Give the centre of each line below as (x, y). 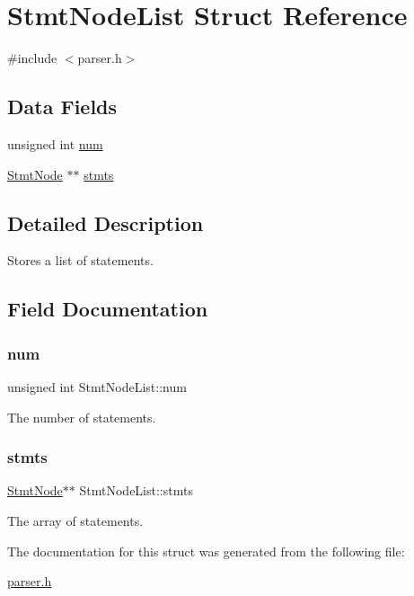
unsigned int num (55, 143)
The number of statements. (82, 417)
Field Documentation (108, 309)
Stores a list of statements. (80, 260)
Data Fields (62, 107)
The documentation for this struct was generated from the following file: (206, 551)
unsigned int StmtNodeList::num (97, 386)
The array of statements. (75, 520)
